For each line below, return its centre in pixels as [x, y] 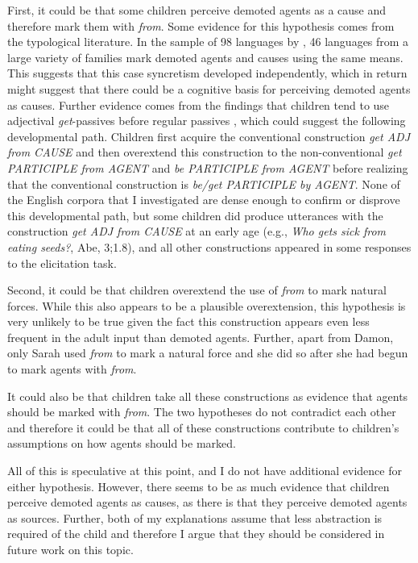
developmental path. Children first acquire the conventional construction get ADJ [209, 136]
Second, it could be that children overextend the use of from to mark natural [197, 290]
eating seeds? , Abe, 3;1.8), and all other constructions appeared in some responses [209, 246]
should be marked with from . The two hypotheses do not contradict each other [202, 412]
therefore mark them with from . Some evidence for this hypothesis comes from [201, 25]
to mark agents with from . [72, 369]
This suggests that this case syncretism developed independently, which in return [207, 73]
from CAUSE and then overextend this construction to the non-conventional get [205, 152]
